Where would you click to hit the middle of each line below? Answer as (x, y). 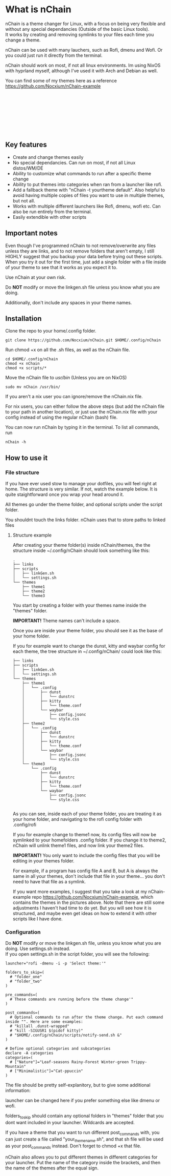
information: (18, 1090)
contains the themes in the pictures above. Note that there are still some (89, 902)
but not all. (24, 200)
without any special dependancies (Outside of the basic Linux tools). (77, 29)
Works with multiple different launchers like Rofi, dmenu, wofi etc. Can (87, 206)
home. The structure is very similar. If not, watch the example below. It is (81, 489)
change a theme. (23, 40)
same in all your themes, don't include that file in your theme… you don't (89, 876)
